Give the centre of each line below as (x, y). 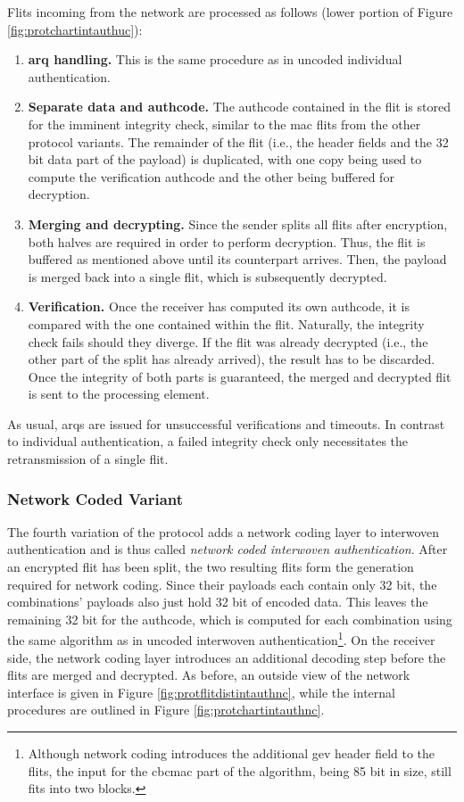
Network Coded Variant (95, 498)
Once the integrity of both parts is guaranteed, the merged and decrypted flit (240, 376)
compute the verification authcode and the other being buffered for (211, 176)
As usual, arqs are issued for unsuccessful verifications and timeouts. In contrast (226, 423)
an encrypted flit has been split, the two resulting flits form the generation (211, 567)
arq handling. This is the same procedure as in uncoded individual (215, 59)
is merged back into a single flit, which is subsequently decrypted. (207, 276)
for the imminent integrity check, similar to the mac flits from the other (224, 124)
